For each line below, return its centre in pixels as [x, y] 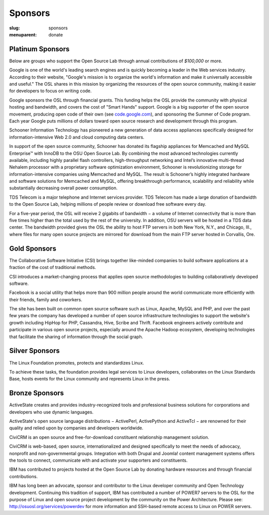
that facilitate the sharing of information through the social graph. [76, 337]
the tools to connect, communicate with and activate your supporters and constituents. [98, 460]
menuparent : [23, 34]
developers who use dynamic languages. [51, 412]
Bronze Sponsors [37, 393]
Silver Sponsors [34, 351]
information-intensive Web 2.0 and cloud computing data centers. [77, 137]
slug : [14, 28]
